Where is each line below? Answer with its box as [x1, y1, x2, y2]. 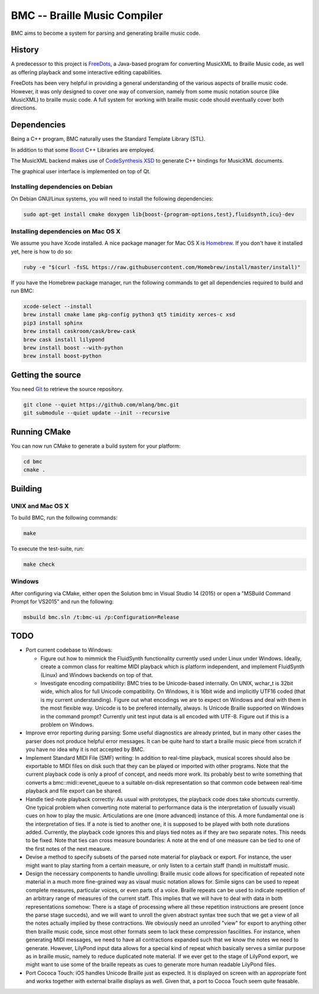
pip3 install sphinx [23, 319, 83, 326]
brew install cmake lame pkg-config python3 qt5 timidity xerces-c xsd [23, 311, 236, 318]
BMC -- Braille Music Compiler [11, 9, 163, 22]
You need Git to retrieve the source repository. [11, 385, 124, 393]
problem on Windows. [40, 721, 94, 728]
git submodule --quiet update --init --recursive [23, 410, 170, 416]
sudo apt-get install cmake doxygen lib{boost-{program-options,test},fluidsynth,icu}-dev [23, 211, 295, 218]
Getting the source [11, 370, 82, 380]
